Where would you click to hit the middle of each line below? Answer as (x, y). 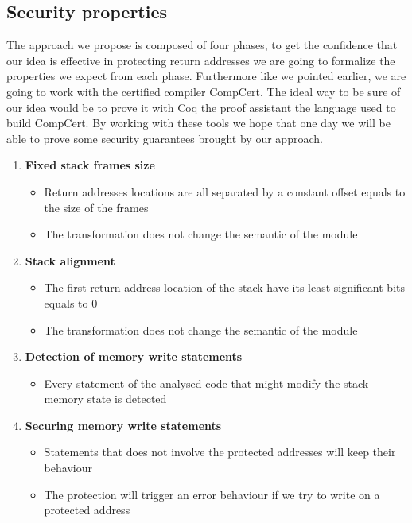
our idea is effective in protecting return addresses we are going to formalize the (201, 60)
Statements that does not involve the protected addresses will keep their (220, 452)
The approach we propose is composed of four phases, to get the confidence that (202, 45)
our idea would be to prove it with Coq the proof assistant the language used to (201, 107)
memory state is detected (105, 399)
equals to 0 (71, 302)
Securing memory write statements (123, 425)
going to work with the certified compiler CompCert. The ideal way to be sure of (204, 91)
